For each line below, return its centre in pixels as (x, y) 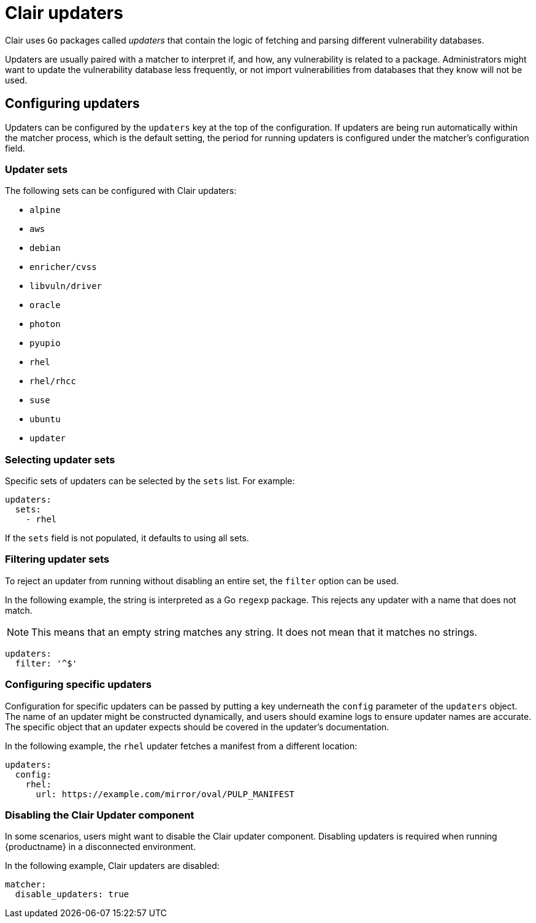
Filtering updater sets (57, 559)
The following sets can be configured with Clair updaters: (121, 191)
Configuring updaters (72, 104)
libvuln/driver (66, 286)
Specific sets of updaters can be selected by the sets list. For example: (150, 481)
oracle (45, 305)
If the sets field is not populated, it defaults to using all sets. (127, 538)
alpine (45, 210)
